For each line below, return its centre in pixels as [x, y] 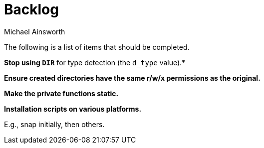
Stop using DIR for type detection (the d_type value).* [95, 62]
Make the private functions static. [61, 93]
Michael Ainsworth [35, 31]
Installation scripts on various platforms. [73, 109]
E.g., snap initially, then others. [54, 124]
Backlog [31, 9]
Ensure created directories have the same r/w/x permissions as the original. [132, 78]
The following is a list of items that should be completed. [97, 47]
